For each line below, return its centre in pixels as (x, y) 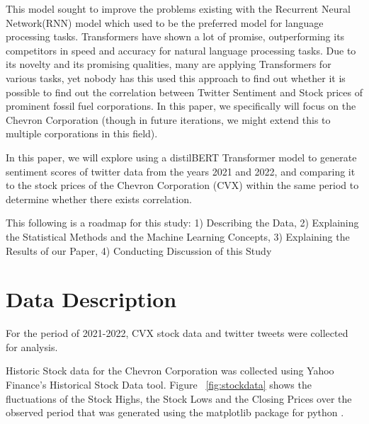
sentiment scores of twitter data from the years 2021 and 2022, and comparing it (181, 171)
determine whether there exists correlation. (99, 199)
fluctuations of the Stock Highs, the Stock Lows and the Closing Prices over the (179, 398)
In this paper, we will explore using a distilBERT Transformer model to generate (181, 157)
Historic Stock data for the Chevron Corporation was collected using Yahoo (170, 371)
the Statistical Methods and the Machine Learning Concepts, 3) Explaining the (178, 236)
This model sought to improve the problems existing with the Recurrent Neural (178, 8)
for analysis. (32, 346)
